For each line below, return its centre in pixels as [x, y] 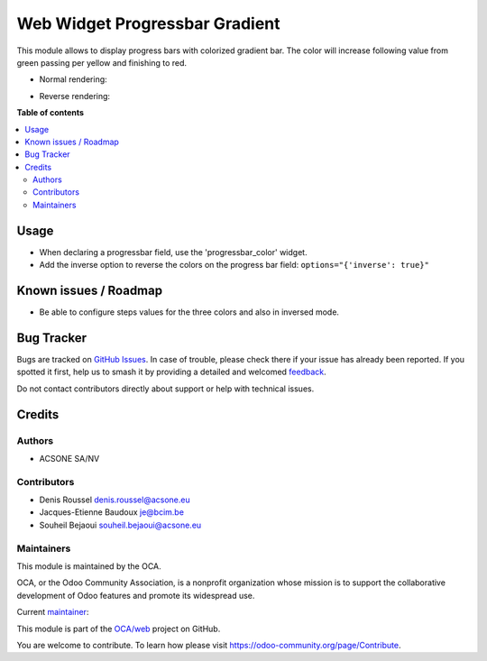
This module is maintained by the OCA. [89, 566]
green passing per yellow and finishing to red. [102, 62]
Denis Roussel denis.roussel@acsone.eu [115, 500]
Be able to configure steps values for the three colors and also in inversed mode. [189, 312]
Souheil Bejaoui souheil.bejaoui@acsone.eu [120, 525]
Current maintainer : [53, 612]
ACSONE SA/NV [69, 458]
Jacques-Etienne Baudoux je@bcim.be [112, 512]
